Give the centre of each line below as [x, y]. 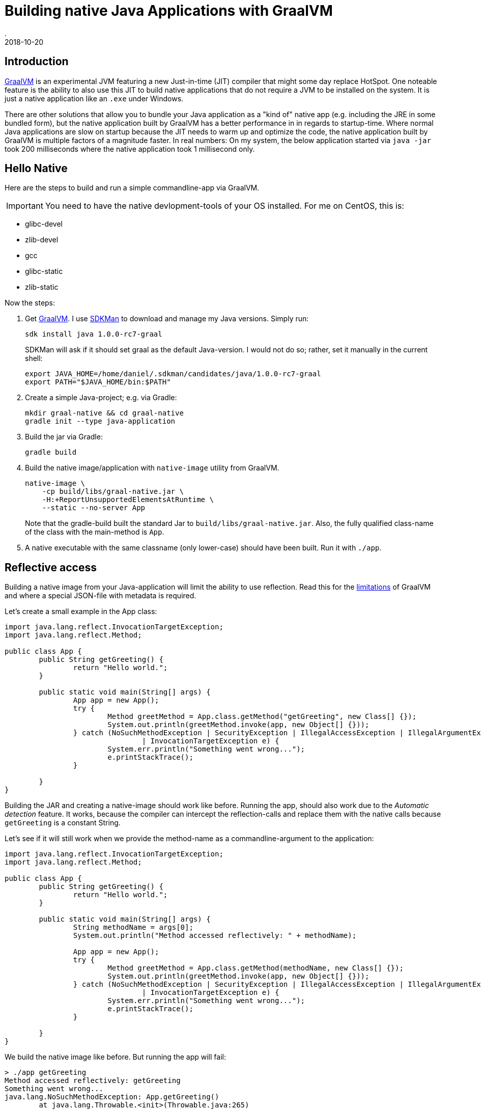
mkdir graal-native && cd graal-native [104, 413]
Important [25, 206]
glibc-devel [44, 224]
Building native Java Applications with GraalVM [169, 11]
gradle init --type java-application [100, 421]
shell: [34, 358]
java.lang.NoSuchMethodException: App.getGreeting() [112, 1097]
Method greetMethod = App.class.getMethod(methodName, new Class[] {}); [256, 968]
